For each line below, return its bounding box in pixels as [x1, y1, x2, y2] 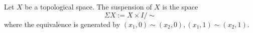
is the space [162, 1, 198, 11]
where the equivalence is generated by [4, 18, 120, 29]
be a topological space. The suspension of [25, 1, 152, 11]
